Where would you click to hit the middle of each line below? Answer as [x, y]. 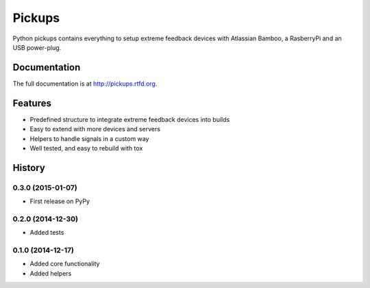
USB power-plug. [37, 47]
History [29, 168]
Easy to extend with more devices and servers [95, 129]
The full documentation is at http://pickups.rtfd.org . [85, 83]
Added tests [47, 233]
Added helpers [51, 273]
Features [32, 103]
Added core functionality [65, 264]
